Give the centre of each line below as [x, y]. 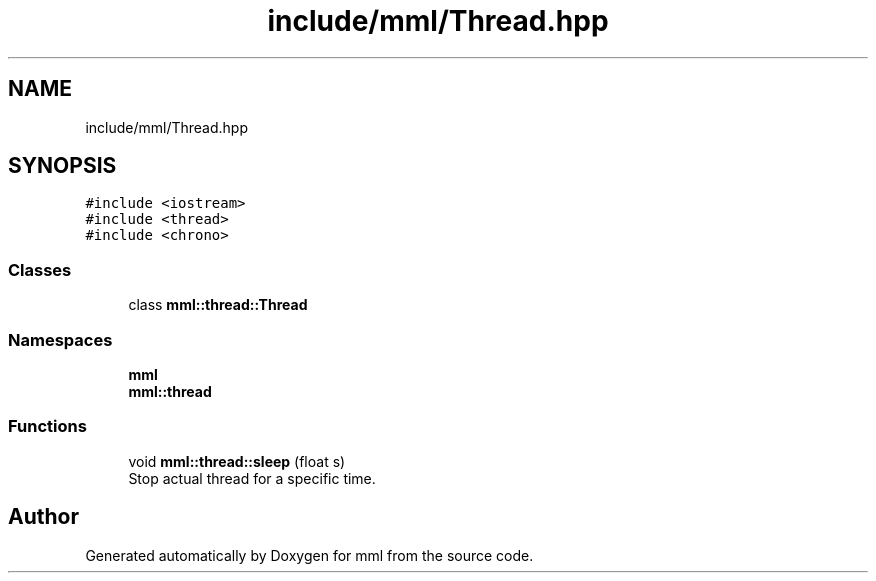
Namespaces [60, 339]
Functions [47, 426]
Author [43, 517]
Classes [40, 269]
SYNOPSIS [62, 166]
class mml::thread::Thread [218, 305]
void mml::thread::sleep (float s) [237, 461]
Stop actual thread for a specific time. [252, 478]
